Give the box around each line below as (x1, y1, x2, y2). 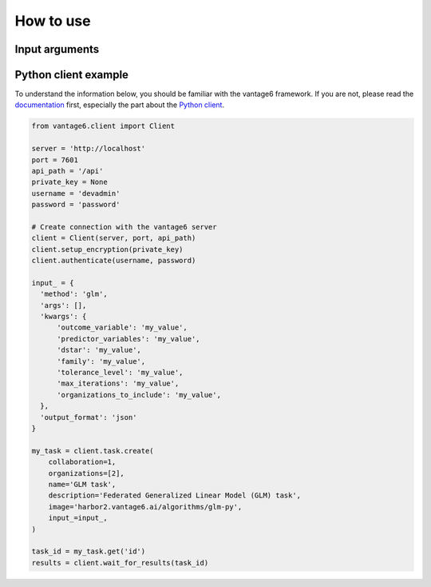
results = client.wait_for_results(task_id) (31, 558, 209, 567)
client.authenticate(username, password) (31, 256, 196, 266)
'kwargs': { (40, 312, 87, 321)
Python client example (14, 68, 129, 82)
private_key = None (31, 178, 108, 187)
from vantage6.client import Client (31, 122, 176, 131)
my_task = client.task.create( (31, 446, 155, 455)
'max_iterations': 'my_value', (57, 379, 180, 388)
